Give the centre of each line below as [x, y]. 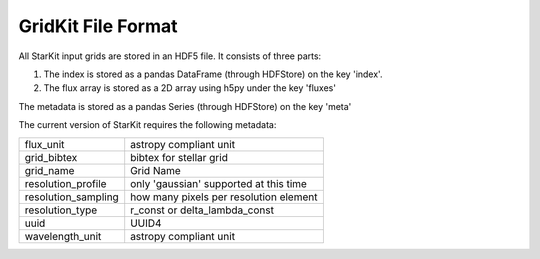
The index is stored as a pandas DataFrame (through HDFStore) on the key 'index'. [213, 74]
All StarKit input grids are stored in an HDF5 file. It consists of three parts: [170, 56]
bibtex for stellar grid [179, 157]
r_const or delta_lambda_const [202, 210]
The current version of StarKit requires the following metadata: [147, 125]
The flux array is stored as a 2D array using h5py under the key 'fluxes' [190, 88]
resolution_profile [65, 183]
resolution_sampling [71, 197]
